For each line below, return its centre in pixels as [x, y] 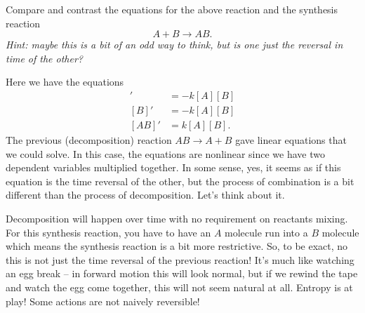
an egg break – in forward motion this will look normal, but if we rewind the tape [182, 273]
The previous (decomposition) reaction [89, 140]
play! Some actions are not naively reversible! [103, 301]
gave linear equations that [291, 140]
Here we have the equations [65, 82]
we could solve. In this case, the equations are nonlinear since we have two [165, 153]
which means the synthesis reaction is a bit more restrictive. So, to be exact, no [177, 246]
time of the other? [45, 58]
